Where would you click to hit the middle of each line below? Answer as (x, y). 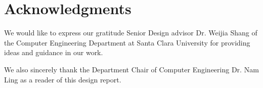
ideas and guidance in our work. (54, 52)
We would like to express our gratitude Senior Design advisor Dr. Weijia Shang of (131, 33)
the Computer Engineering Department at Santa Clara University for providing (127, 42)
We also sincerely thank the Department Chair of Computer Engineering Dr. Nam (131, 69)
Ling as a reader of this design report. (63, 79)
